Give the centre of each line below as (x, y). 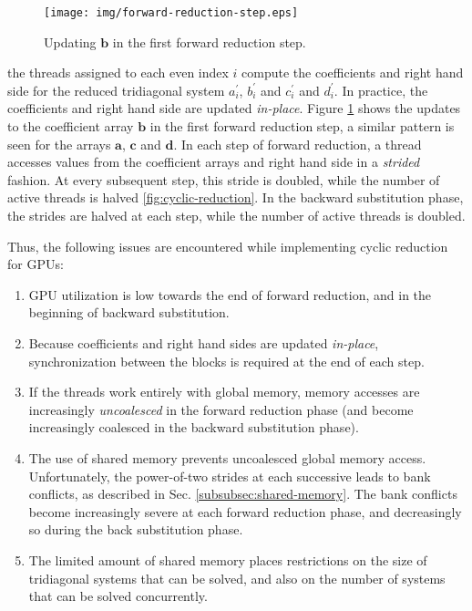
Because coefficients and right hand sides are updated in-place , (204, 342)
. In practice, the (381, 90)
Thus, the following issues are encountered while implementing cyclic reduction (228, 246)
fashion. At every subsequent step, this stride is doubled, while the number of (224, 179)
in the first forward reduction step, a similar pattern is (302, 126)
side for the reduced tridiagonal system (116, 90)
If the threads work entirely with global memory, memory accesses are (224, 392)
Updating (70, 41)
